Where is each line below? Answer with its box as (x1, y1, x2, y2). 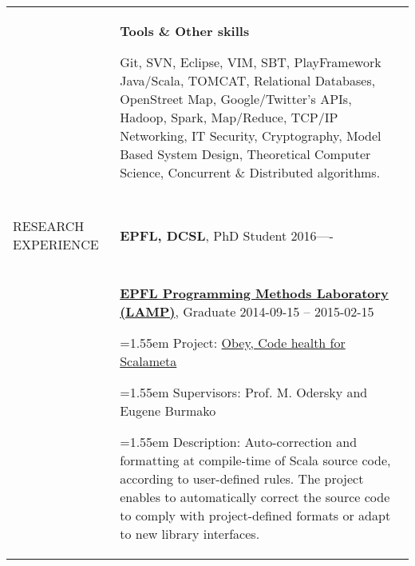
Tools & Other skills (120, 22, 250, 40)
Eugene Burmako (120, 401, 216, 420)
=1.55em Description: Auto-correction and (120, 432, 358, 451)
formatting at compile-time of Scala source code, (120, 451, 391, 469)
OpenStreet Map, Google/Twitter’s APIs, (120, 90, 352, 108)
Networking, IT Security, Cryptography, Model (120, 126, 381, 145)
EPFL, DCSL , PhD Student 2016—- (120, 225, 334, 245)
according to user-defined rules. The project (120, 469, 364, 488)
